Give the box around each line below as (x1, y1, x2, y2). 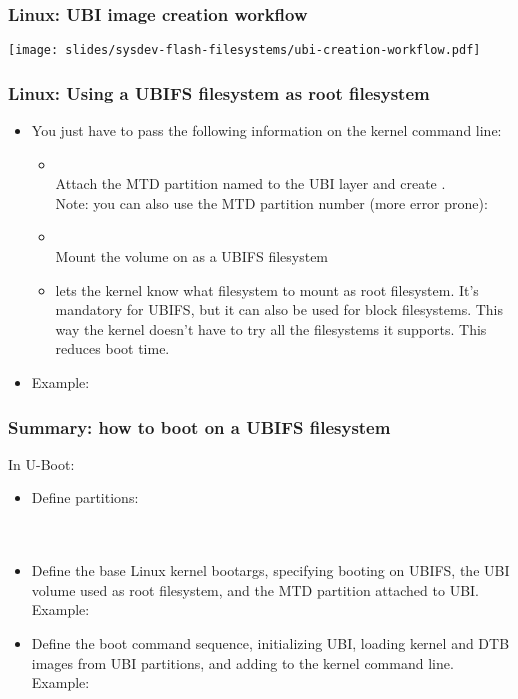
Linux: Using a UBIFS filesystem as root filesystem (8, 80, 430, 105)
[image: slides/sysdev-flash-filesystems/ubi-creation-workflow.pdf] (8, 43, 481, 58)
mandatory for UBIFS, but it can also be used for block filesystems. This (55, 299, 504, 320)
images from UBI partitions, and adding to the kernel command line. (31, 652, 454, 673)
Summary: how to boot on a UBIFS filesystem (8, 414, 391, 439)
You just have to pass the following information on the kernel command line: (31, 120, 502, 141)
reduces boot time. (55, 338, 170, 359)
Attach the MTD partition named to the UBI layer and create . (55, 173, 446, 194)
